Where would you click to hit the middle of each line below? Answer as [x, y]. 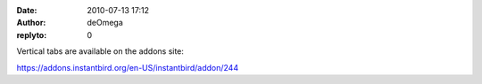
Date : [27, 10]
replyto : [32, 34]
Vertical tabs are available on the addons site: [100, 51]
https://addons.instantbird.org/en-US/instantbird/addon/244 [128, 67]
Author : [31, 23]
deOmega [105, 23]
